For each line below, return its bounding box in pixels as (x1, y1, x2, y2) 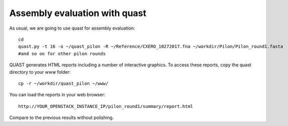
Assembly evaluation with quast (9, 8, 147, 19)
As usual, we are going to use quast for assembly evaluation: (9, 25, 135, 31)
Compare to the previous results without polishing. (9, 114, 114, 120)
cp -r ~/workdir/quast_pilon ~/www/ (18, 80, 109, 86)
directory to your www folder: (9, 69, 71, 75)
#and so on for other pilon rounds (18, 51, 106, 56)
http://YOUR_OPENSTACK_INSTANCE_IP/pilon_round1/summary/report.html (18, 103, 194, 109)
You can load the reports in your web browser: (9, 92, 106, 98)
